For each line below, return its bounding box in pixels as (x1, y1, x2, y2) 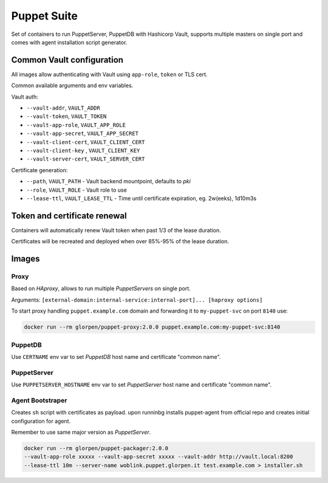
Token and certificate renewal (11, 210, 127, 221)
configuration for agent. (11, 417, 71, 425)
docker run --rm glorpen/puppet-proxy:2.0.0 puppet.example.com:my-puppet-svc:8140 (24, 324, 281, 331)
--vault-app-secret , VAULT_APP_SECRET (26, 130, 139, 137)
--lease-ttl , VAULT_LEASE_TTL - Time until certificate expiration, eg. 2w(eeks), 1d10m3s (26, 195, 257, 202)
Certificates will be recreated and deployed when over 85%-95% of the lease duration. (11, 238, 230, 245)
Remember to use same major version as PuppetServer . (11, 428, 151, 436)
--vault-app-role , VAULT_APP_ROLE (26, 121, 126, 128)
